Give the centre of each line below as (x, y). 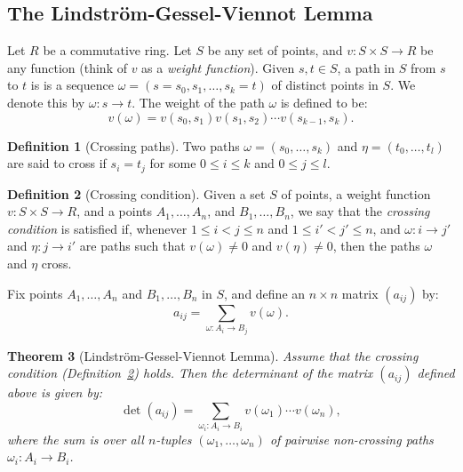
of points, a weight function (356, 193)
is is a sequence (72, 85)
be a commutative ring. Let (117, 50)
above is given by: (55, 392)
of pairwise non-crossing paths (351, 439)
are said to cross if (57, 163)
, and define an (265, 293)
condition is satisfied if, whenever (97, 228)
